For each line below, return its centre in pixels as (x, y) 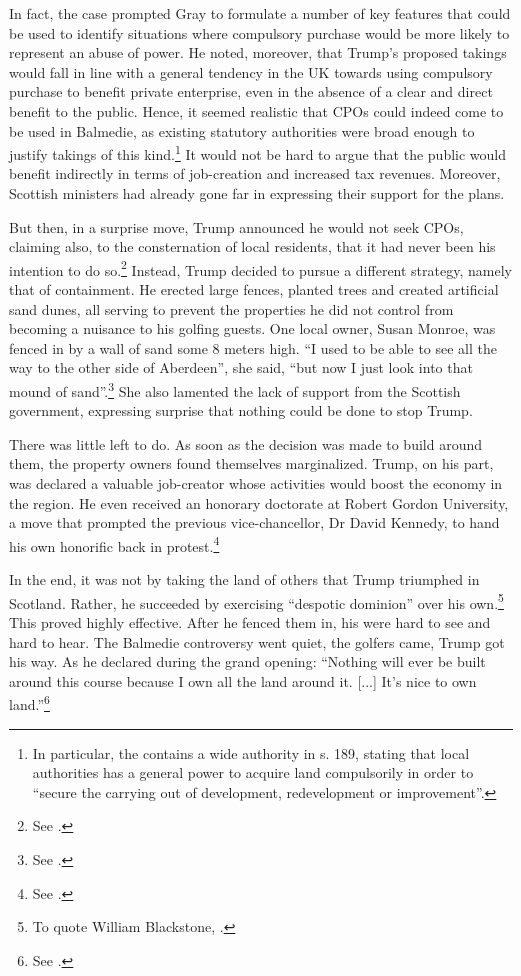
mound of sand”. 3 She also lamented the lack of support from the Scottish (235, 389)
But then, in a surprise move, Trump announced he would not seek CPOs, (236, 226)
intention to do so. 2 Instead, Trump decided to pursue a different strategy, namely (260, 268)
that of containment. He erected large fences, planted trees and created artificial (254, 289)
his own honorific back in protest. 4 (114, 544)
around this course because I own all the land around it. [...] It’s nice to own (243, 680)
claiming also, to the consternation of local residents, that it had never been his (252, 246)
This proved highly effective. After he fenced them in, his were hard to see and (250, 621)
